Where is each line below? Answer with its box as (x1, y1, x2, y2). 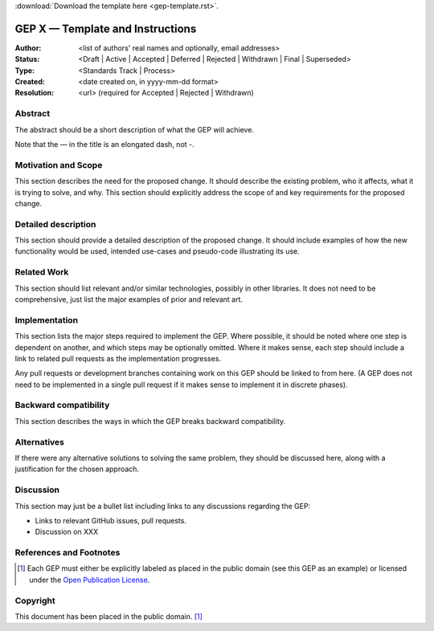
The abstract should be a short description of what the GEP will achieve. (14, 124, 255, 134)
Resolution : (14, 88, 55, 98)
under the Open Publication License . (29, 575, 150, 584)
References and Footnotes (14, 547, 121, 558)
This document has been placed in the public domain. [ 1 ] (14, 611, 203, 621)
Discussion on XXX (35, 527, 99, 537)
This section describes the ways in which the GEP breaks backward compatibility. (14, 416, 286, 425)
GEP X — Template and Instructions (14, 22, 197, 35)
